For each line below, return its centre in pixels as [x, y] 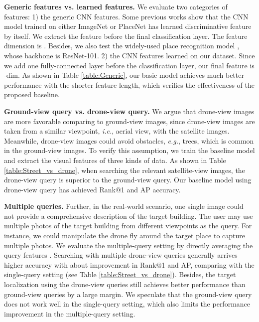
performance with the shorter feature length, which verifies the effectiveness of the [129, 84]
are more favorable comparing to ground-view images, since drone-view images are [129, 121]
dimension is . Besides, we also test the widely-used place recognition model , [122, 46]
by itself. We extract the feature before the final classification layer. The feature [126, 36]
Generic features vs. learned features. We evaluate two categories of [116, 6]
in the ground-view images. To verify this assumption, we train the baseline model [129, 150]
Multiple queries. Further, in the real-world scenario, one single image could [124, 206]
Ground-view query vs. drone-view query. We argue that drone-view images [129, 111]
